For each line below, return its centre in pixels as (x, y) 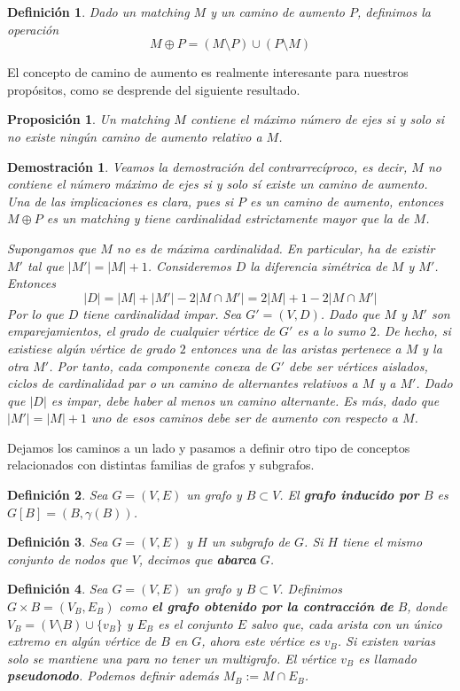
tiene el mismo (382, 542)
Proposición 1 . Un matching (89, 119)
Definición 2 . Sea (58, 495)
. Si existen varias (386, 641)
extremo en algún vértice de (82, 641)
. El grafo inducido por (349, 495)
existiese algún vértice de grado (91, 348)
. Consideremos (189, 265)
